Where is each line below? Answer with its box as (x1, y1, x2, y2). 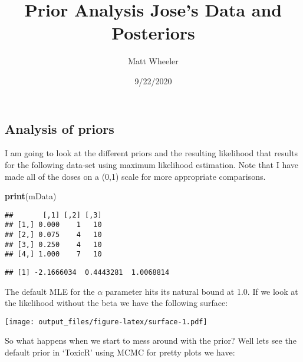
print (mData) (5, 190, 57, 202)
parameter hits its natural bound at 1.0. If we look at (105, 285, 298, 297)
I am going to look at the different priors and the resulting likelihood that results (5, 147, 298, 159)
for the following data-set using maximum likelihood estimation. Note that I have (5, 158, 299, 170)
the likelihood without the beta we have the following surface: (5, 297, 228, 309)
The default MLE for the (5, 285, 95, 297)
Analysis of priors (5, 119, 114, 137)
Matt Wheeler (128, 55, 179, 67)
